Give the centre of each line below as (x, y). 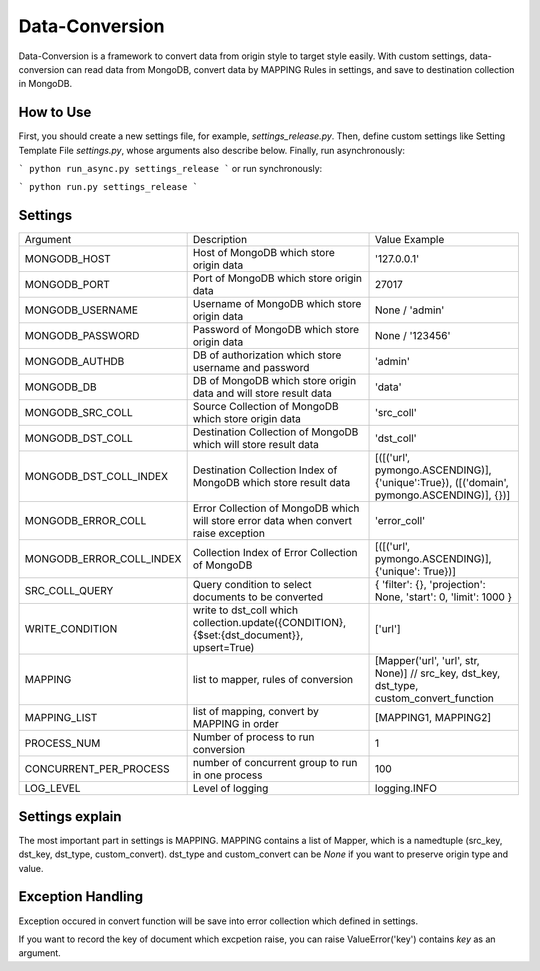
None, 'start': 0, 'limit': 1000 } (443, 597)
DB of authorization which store (267, 355)
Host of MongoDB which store (263, 253)
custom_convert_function (434, 698)
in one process (227, 775)
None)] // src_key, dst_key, (438, 673)
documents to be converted (258, 597)
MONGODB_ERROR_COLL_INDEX (103, 559)
